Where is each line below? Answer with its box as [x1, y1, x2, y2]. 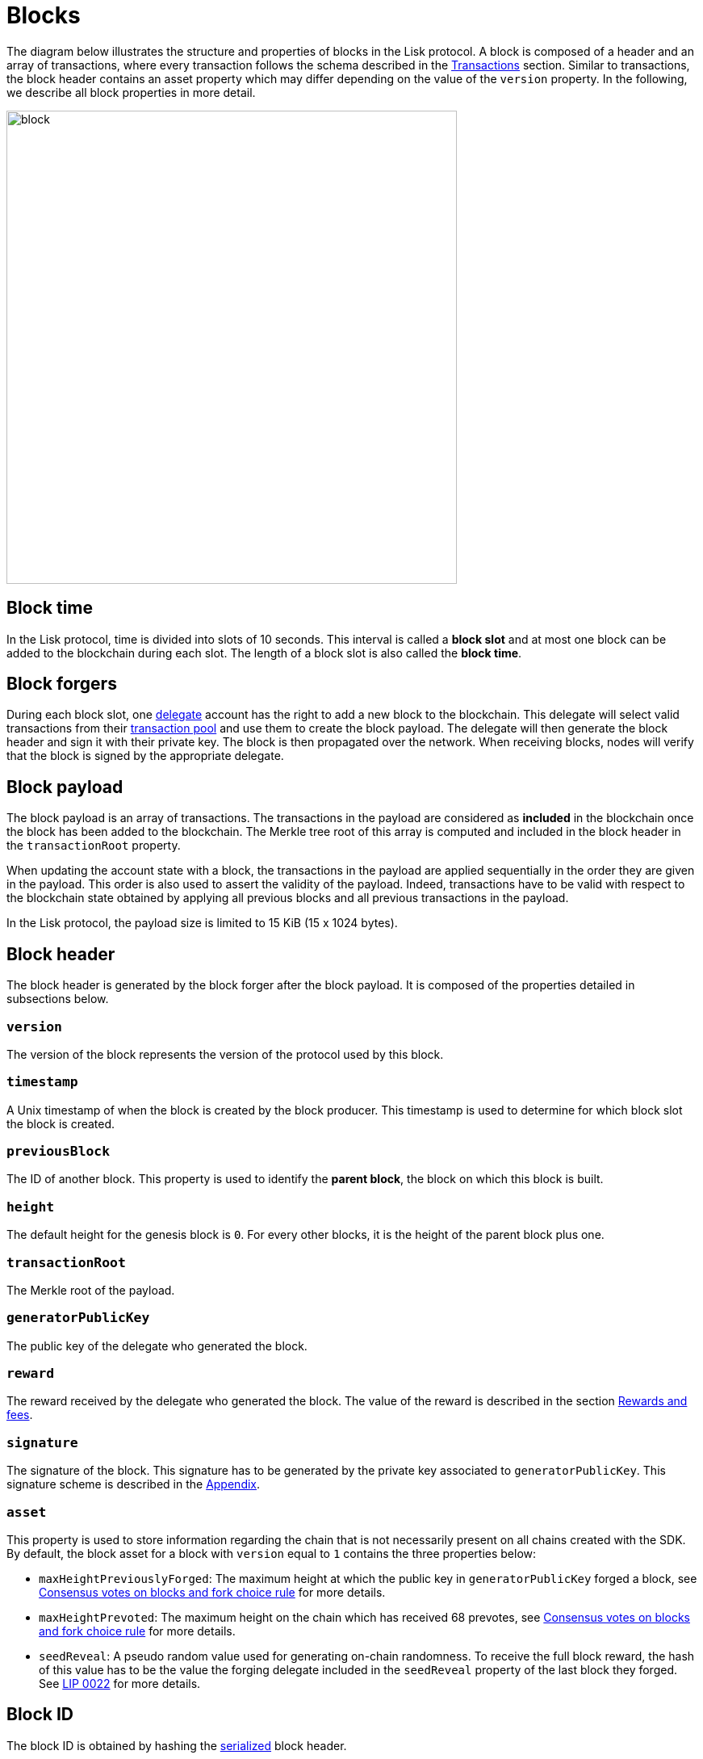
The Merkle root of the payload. [6, 1283, 175, 1297]
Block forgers [6, 674, 117, 695]
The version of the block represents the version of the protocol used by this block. [6, 1047, 444, 1061]
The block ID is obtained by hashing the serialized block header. [6, 1738, 347, 1753]
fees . [6, 1408, 33, 1422]
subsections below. [6, 992, 109, 1006]
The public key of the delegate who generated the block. [6, 1338, 308, 1353]
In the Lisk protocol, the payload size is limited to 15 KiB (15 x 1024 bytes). [6, 916, 398, 930]
